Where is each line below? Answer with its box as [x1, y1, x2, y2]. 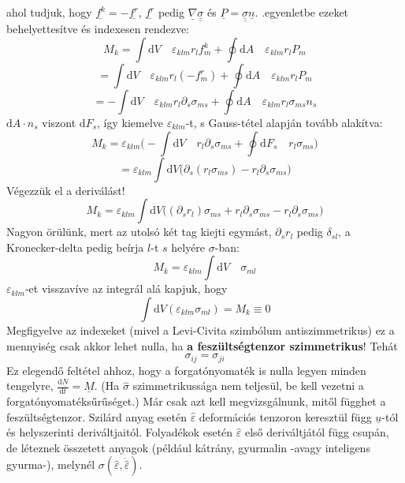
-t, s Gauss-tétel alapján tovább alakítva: [185, 114, 383, 131]
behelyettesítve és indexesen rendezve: [6, 21, 190, 37]
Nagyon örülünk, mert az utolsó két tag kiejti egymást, [6, 223, 272, 240]
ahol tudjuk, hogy [6, 4, 92, 20]
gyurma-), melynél [6, 456, 95, 473]
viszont [42, 114, 76, 131]
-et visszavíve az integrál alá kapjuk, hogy [24, 280, 228, 297]
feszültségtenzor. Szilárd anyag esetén [6, 408, 187, 425]
